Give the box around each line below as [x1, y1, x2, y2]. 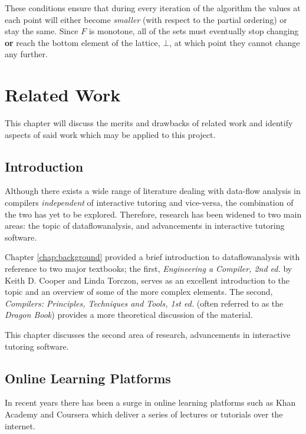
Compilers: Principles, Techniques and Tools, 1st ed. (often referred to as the [5, 297, 284, 309]
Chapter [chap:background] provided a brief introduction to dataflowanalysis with [5, 251, 300, 263]
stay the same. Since [5, 25, 78, 37]
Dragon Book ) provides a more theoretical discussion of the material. [5, 308, 253, 321]
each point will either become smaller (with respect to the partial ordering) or [5, 13, 287, 25]
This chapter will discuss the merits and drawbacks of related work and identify [5, 117, 293, 129]
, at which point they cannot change [169, 36, 300, 48]
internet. [5, 419, 35, 432]
